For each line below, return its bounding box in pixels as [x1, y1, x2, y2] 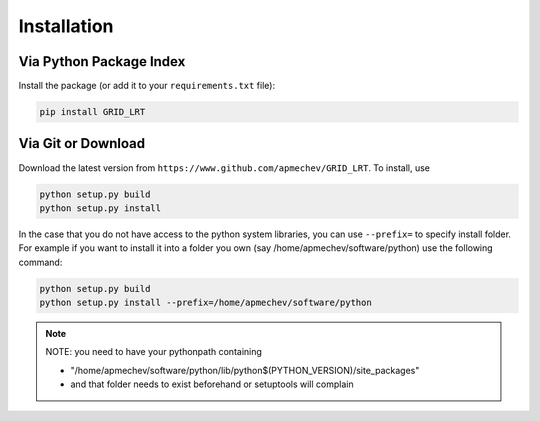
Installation [18, 15, 114, 37]
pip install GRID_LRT [39, 106, 146, 118]
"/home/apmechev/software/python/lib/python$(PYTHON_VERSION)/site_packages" [70, 364, 420, 376]
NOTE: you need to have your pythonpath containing [45, 346, 262, 358]
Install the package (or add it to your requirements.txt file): [18, 80, 275, 92]
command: [18, 256, 63, 268]
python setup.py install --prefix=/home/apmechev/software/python [39, 297, 372, 309]
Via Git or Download [18, 135, 145, 152]
